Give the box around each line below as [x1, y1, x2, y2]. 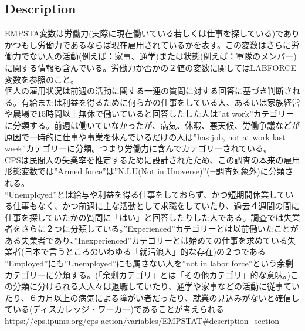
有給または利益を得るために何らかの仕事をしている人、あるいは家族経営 [21, 96, 300, 108]
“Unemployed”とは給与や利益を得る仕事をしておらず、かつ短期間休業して [5, 188, 286, 200]
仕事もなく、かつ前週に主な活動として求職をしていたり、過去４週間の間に [12, 200, 300, 212]
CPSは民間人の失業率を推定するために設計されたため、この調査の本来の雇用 [5, 153, 300, 165]
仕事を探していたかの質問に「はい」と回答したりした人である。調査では [5, 211, 284, 223]
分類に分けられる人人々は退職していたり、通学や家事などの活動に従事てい [12, 280, 300, 292]
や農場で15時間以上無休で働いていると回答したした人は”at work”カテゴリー [5, 107, 294, 120]
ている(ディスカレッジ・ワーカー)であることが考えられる [5, 303, 224, 315]
